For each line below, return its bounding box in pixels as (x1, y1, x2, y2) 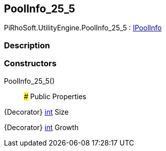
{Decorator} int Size (4, 107, 69, 116)
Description (4, 40, 50, 50)
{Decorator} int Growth (4, 123, 79, 132)
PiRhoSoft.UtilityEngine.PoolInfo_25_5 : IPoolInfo (4, 23, 162, 32)
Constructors (4, 58, 57, 69)
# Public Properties (24, 92, 86, 101)
